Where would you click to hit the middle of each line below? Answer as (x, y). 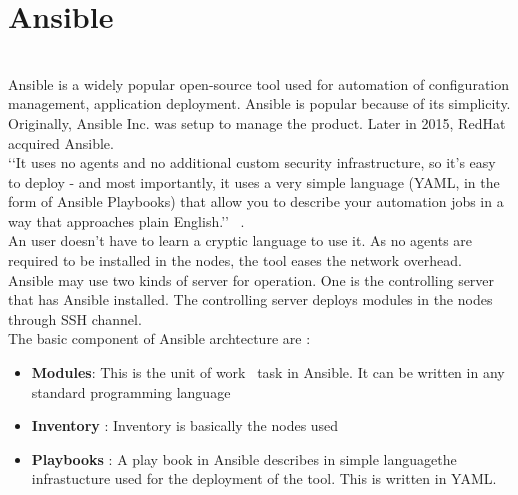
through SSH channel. (75, 318)
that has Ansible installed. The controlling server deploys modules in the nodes (250, 299)
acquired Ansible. (61, 142)
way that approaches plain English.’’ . (126, 220)
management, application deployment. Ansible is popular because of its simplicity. (259, 103)
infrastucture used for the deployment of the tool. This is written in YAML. (264, 478)
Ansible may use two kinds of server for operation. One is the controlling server (251, 279)
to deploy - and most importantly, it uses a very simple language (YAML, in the (254, 181)
